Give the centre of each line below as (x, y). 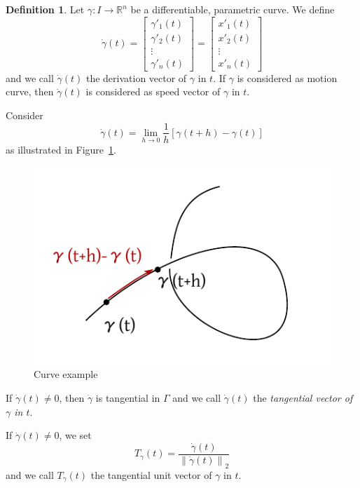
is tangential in (128, 398)
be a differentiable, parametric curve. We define (233, 9)
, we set (75, 435)
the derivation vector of (136, 77)
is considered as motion (287, 77)
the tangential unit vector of (151, 474)
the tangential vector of (303, 398)
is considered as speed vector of (153, 91)
